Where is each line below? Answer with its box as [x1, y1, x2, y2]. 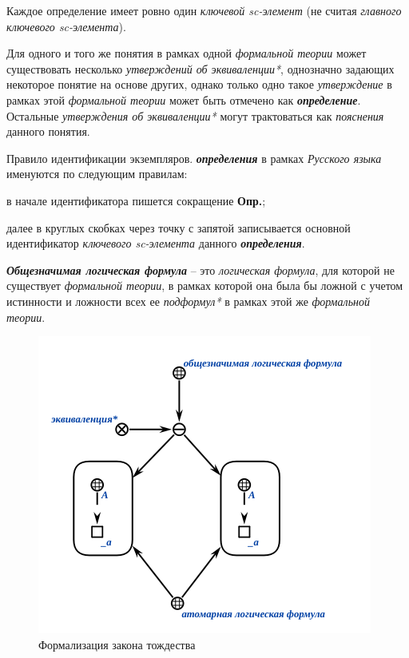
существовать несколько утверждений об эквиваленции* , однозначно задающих [6, 60, 395, 77]
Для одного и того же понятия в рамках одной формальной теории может [6, 45, 367, 61]
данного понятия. [6, 123, 90, 140]
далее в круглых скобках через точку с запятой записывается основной [6, 219, 351, 236]
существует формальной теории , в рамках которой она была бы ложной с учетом [6, 277, 403, 294]
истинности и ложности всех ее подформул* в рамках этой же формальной [6, 292, 370, 309]
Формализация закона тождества [38, 636, 196, 652]
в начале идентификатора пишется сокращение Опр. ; [6, 192, 266, 208]
